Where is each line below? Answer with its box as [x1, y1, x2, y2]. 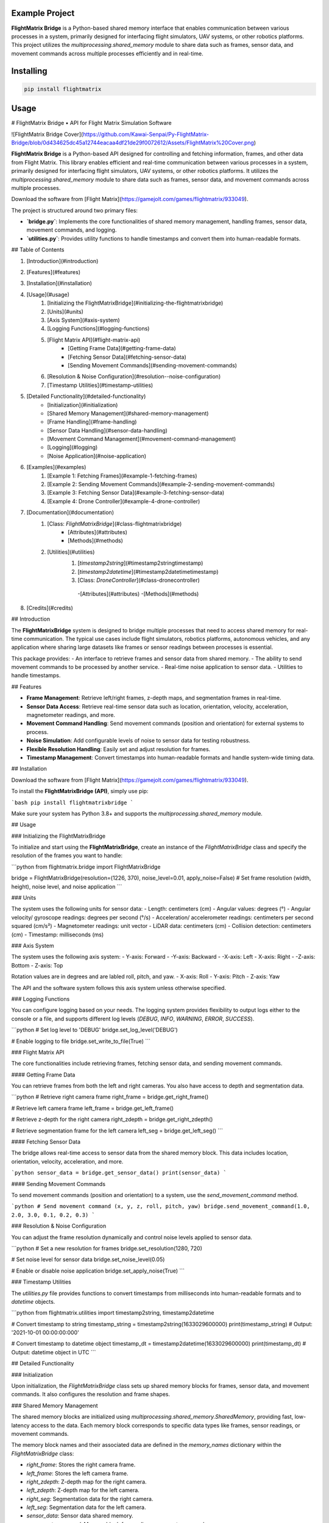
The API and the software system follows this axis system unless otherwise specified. [11, 984, 227, 991]
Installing [11, 66, 48, 76]
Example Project [11, 8, 75, 18]
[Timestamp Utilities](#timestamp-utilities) [47, 381, 154, 389]
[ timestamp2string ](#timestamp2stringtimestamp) [77, 559, 203, 567]
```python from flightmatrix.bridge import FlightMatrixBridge [11, 863, 161, 871]
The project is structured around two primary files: [11, 207, 138, 214]
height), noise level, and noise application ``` [11, 883, 122, 890]
